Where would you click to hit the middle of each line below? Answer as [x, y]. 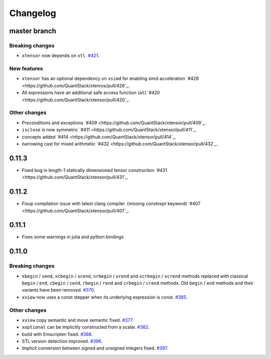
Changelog [33, 13]
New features [26, 69]
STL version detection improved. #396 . [62, 341]
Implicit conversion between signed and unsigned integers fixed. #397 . [95, 348]
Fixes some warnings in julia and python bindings [73, 237]
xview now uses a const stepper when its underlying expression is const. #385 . [105, 297]
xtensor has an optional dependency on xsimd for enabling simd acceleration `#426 [110, 78]
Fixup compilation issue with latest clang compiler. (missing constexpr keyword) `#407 [111, 204]
